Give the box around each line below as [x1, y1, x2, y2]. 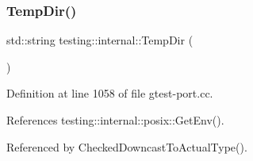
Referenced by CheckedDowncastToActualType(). [6, 138, 247, 155]
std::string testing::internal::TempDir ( [6, 32, 194, 48]
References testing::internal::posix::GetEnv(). [6, 112, 224, 128]
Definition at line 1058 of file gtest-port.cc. [6, 85, 213, 102]
